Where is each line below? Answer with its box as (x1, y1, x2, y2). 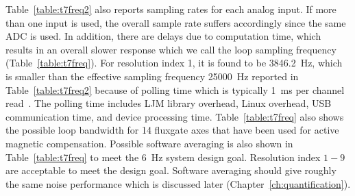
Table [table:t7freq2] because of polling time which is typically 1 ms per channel (5, 82, 345, 97)
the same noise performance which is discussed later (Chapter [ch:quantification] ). (5, 176, 351, 191)
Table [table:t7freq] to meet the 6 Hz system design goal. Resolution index (5, 149, 321, 164)
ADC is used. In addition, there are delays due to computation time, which (5, 29, 321, 43)
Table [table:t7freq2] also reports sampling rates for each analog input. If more (5, 2, 336, 16)
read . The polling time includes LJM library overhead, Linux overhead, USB (5, 96, 332, 110)
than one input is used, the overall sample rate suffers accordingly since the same (5, 15, 346, 29)
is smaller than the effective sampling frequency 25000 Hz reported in (5, 69, 299, 83)
